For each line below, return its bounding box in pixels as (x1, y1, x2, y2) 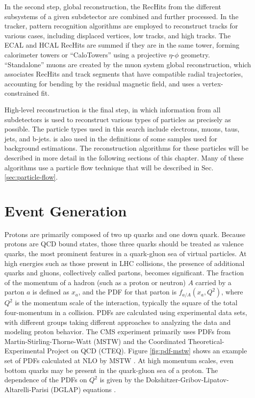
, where (221, 287, 243, 297)
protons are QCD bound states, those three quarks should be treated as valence (4, 239, 244, 249)
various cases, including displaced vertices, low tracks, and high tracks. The (4, 30, 231, 40)
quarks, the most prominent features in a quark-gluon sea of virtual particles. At (4, 248, 247, 258)
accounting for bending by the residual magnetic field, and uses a (4, 78, 200, 88)
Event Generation (4, 200, 127, 220)
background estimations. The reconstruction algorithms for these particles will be (4, 143, 249, 153)
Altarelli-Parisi (4, 384, 49, 394)
